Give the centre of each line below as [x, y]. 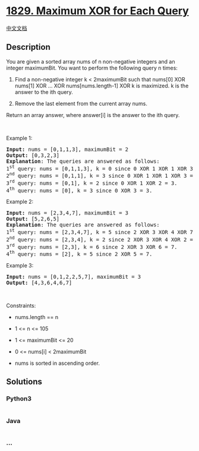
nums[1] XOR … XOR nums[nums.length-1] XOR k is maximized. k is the [102, 86]
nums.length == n [36, 317]
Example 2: [20, 202]
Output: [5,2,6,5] [33, 219]
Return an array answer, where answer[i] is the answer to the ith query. [93, 115]
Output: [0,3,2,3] [33, 155]
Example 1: [19, 138]
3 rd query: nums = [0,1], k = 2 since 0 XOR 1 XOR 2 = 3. [92, 182]
